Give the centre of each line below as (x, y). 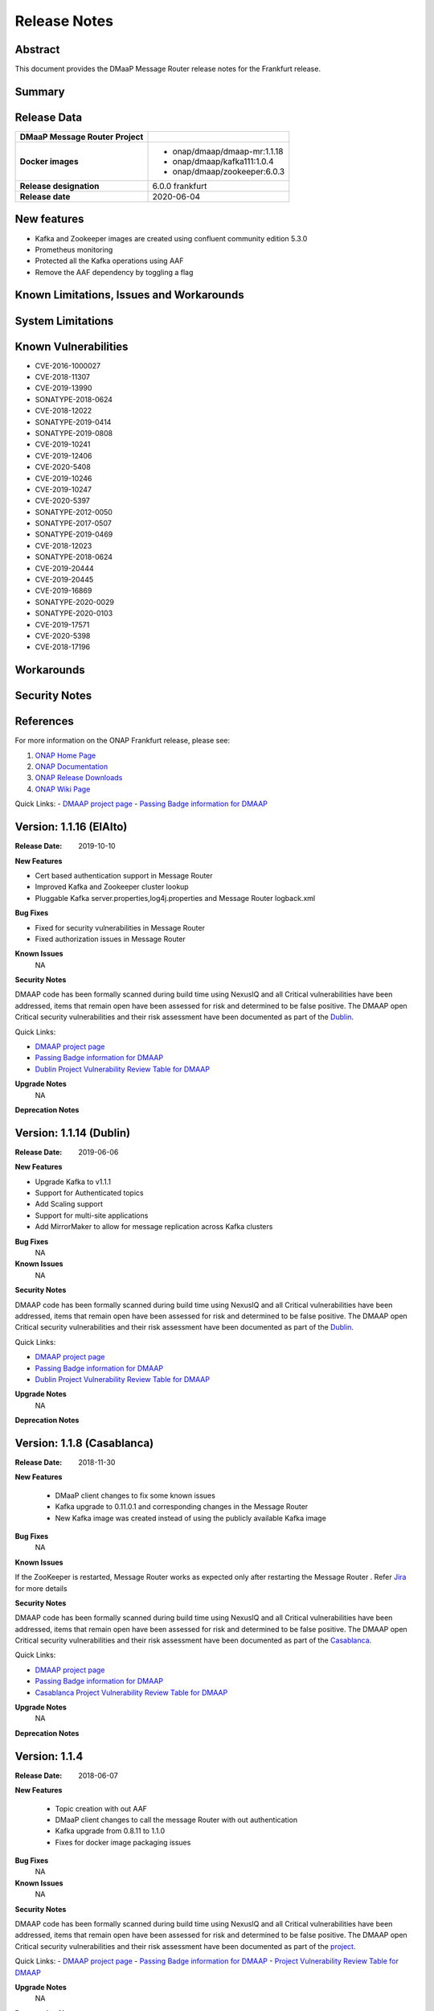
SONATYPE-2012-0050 (74, 512)
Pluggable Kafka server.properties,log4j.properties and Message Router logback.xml (175, 898)
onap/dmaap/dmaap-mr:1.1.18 (228, 151)
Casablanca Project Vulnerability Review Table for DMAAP (131, 1692)
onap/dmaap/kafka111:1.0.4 (223, 161)
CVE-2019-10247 (63, 489)
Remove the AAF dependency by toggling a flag (114, 272)
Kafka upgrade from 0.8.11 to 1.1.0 (110, 1831)
